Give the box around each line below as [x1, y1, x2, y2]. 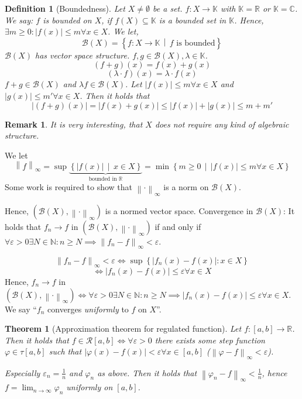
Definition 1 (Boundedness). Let [5, 2, 125, 14]
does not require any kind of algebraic [155, 118, 289, 130]
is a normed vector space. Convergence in [105, 204, 253, 216]
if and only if [155, 220, 201, 232]
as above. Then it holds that [97, 366, 197, 379]
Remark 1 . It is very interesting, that [5, 118, 143, 130]
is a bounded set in [159, 13, 227, 26]
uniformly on [66, 381, 113, 393]
